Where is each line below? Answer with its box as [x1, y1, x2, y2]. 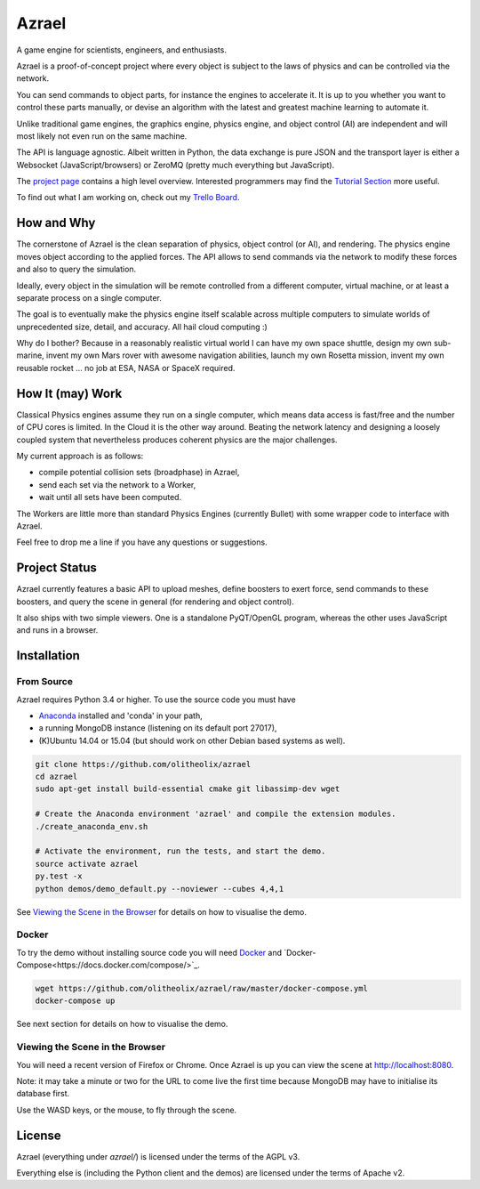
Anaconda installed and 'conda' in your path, [38, 710, 204, 721]
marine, [16, 350, 44, 360]
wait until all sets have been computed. [38, 492, 182, 503]
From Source [16, 675, 73, 688]
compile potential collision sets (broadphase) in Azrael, [38, 467, 240, 478]
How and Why [16, 215, 96, 231]
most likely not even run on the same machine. [16, 130, 188, 142]
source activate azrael [35, 859, 140, 869]
